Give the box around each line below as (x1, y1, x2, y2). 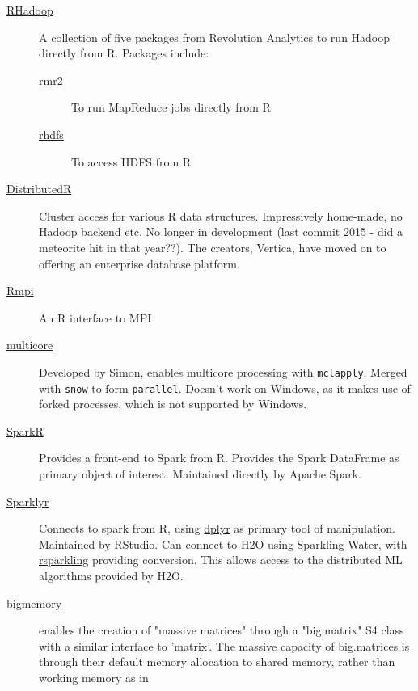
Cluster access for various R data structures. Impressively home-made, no (39, 207, 403, 224)
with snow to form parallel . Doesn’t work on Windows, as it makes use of (39, 379, 411, 396)
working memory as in (39, 668, 149, 685)
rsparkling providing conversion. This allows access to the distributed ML (39, 551, 403, 568)
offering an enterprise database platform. (39, 255, 240, 272)
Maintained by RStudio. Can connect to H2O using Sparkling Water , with (39, 535, 407, 552)
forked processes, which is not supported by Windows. (39, 395, 307, 412)
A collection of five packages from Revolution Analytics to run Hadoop (39, 28, 391, 45)
